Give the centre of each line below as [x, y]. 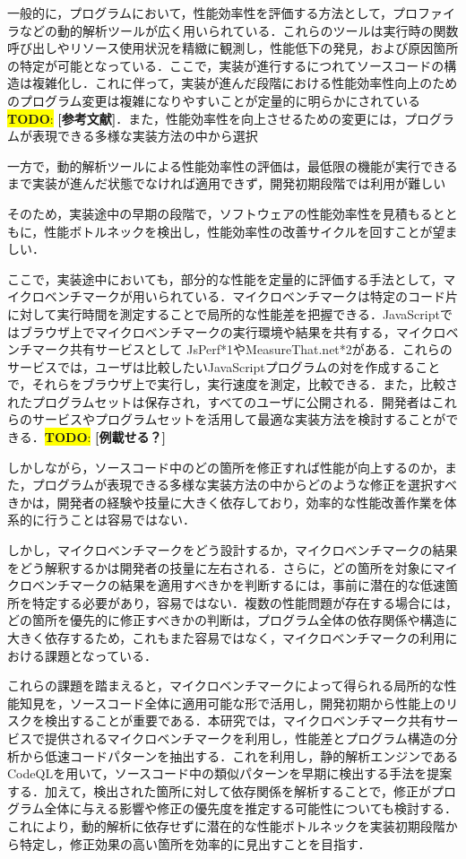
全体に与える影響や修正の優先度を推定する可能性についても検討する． [251, 808]
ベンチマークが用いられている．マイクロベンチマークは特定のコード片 [251, 296]
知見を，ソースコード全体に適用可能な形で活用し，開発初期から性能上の [233, 703]
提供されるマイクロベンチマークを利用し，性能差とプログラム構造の [245, 738]
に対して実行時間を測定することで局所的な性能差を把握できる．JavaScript [224, 313]
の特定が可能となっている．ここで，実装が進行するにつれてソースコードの [226, 65]
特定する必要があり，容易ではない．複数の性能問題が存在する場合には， [245, 602]
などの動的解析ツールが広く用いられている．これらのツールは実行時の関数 [239, 30]
